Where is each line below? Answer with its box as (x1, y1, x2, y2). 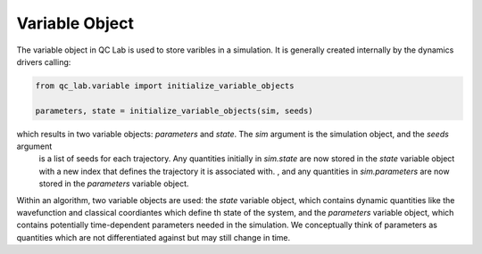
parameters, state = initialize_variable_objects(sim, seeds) (35, 105, 313, 116)
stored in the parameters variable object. (38, 178, 189, 189)
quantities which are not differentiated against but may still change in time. (16, 232, 291, 242)
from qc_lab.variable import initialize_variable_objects (35, 80, 295, 91)
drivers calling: (16, 56, 71, 67)
